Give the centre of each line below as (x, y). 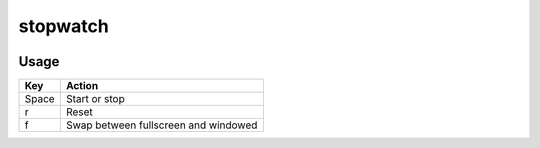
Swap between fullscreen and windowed (161, 125)
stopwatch (63, 26)
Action (82, 86)
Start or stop (95, 99)
